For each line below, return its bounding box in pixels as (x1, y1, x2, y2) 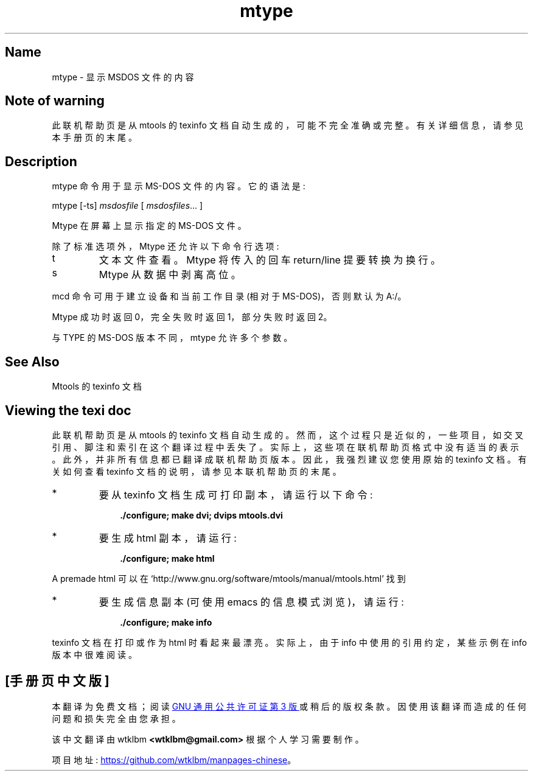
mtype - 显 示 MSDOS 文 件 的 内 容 (52, 71, 194, 82)
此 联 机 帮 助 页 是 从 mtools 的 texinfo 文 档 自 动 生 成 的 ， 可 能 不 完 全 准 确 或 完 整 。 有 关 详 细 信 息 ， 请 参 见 (52, 120, 523, 131)
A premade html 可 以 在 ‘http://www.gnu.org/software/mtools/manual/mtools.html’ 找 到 (52, 573, 406, 584)
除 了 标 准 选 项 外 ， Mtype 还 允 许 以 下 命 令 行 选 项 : (52, 241, 279, 252)
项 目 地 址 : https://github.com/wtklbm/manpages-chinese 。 (52, 754, 296, 765)
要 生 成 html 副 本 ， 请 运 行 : (99, 531, 237, 544)
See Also (5, 354, 60, 369)
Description (5, 153, 77, 169)
